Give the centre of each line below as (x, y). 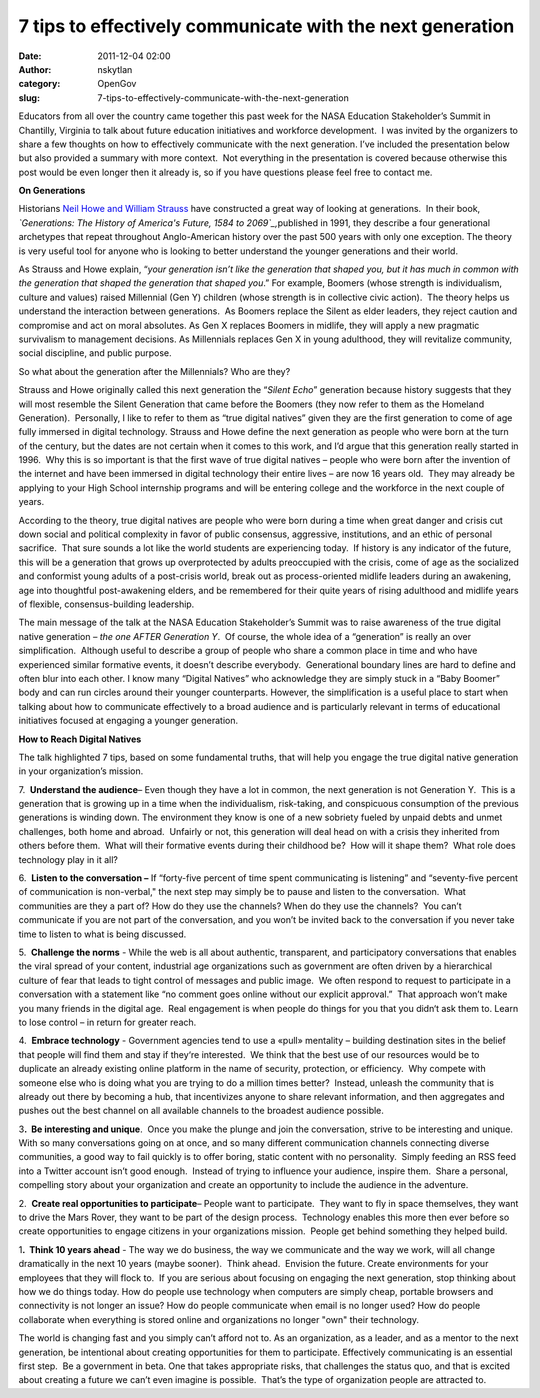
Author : (35, 69)
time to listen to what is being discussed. (102, 934)
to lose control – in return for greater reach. (107, 1022)
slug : (29, 97)
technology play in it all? (68, 859)
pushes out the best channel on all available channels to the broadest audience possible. (201, 1111)
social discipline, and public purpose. (95, 353)
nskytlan (115, 69)
